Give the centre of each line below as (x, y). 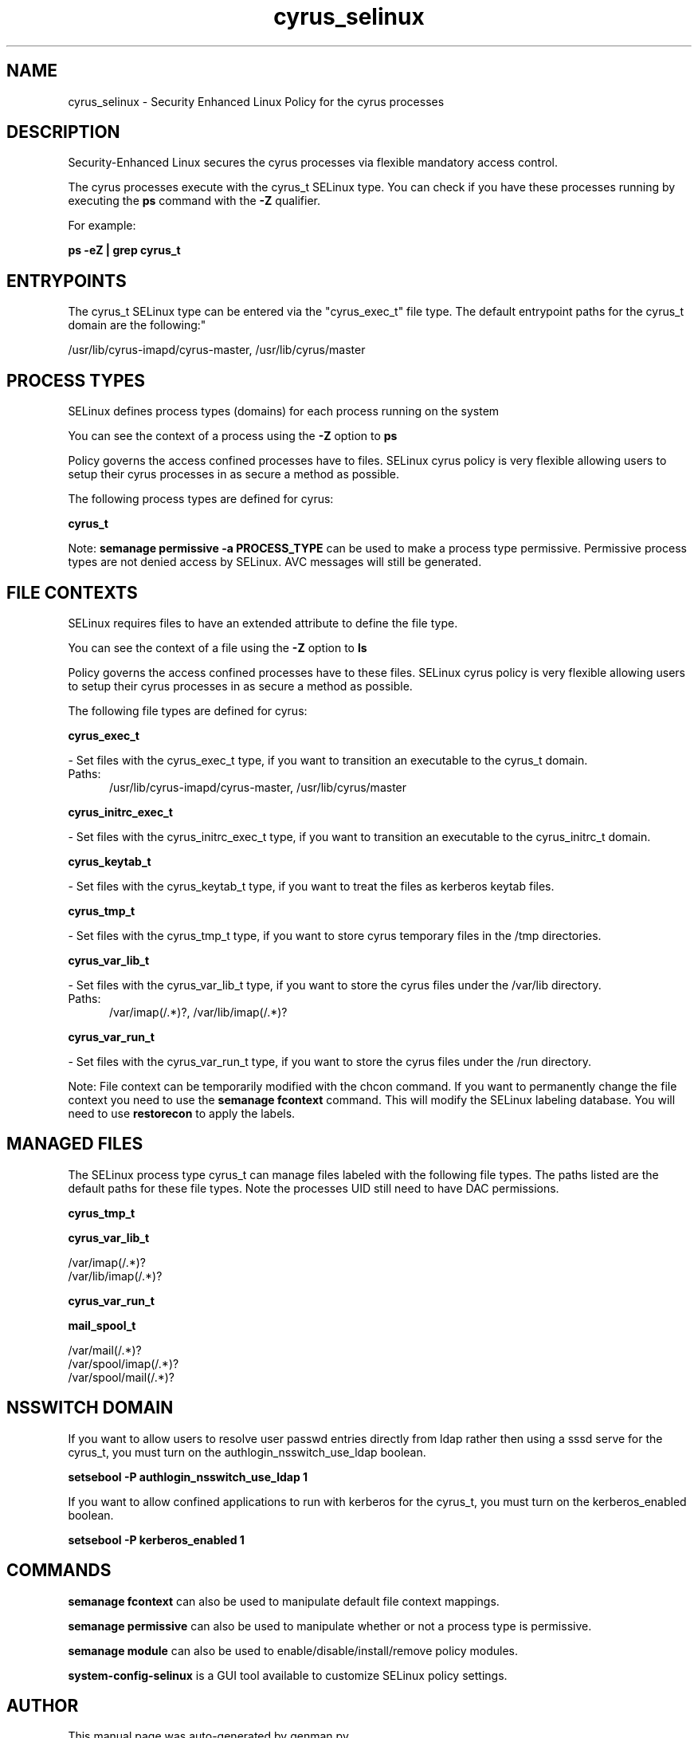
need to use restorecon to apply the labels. (182, 1113)
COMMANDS (59, 1571)
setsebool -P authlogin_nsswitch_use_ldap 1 (188, 1477)
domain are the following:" (137, 325)
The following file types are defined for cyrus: (188, 710)
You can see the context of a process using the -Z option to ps (233, 436)
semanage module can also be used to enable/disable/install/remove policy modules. (293, 1650)
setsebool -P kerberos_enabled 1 (156, 1539)
